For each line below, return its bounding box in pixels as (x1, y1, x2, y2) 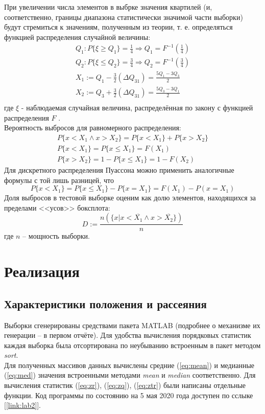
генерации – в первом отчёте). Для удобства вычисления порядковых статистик (4, 330, 251, 340)
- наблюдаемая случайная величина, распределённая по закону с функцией (21, 102, 253, 113)
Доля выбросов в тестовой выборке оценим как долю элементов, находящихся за (4, 192, 256, 203)
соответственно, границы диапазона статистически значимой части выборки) (4, 11, 243, 22)
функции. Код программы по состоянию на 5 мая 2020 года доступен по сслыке (4, 389, 253, 400)
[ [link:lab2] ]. (4, 400, 41, 410)
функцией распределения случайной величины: (4, 31, 151, 42)
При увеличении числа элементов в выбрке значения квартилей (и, (4, 2, 212, 12)
